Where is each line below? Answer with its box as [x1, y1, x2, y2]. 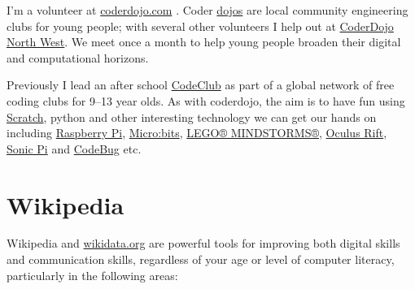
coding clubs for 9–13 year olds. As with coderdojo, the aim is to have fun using [7, 92, 405, 109]
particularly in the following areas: [7, 266, 178, 283]
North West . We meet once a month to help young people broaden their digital [7, 33, 401, 50]
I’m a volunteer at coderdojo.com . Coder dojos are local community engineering [7, 2, 408, 18]
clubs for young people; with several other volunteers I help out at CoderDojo [7, 17, 394, 34]
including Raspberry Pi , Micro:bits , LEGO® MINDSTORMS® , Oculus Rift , [7, 124, 387, 141]
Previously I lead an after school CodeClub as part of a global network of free [7, 76, 395, 93]
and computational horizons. [7, 49, 149, 66]
